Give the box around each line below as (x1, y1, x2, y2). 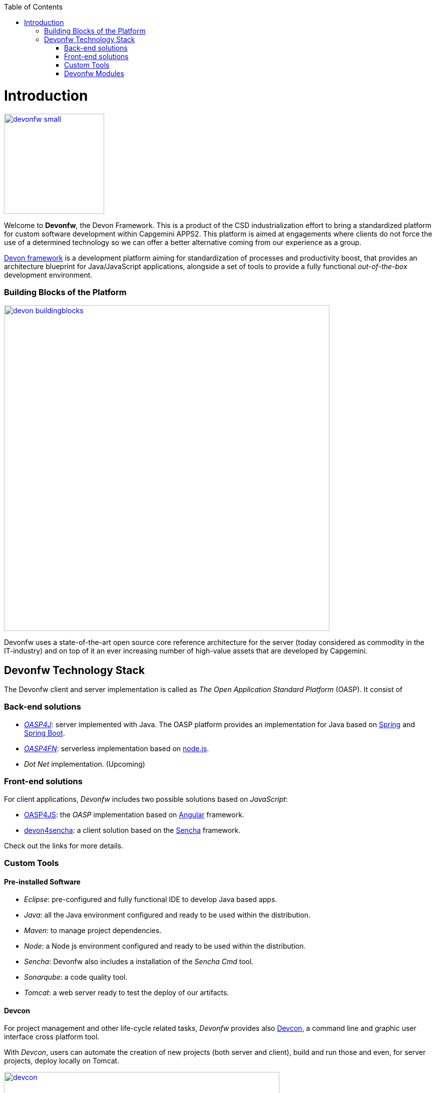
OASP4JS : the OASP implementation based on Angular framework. (24, 810, 244, 819)
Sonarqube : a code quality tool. (24, 973, 128, 982)
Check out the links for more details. (4, 841, 124, 850)
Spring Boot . (24, 728, 65, 737)
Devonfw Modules (64, 69, 124, 78)
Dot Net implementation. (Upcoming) (24, 759, 145, 768)
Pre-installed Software (4, 877, 81, 886)
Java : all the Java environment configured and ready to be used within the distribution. (24, 911, 311, 920)
